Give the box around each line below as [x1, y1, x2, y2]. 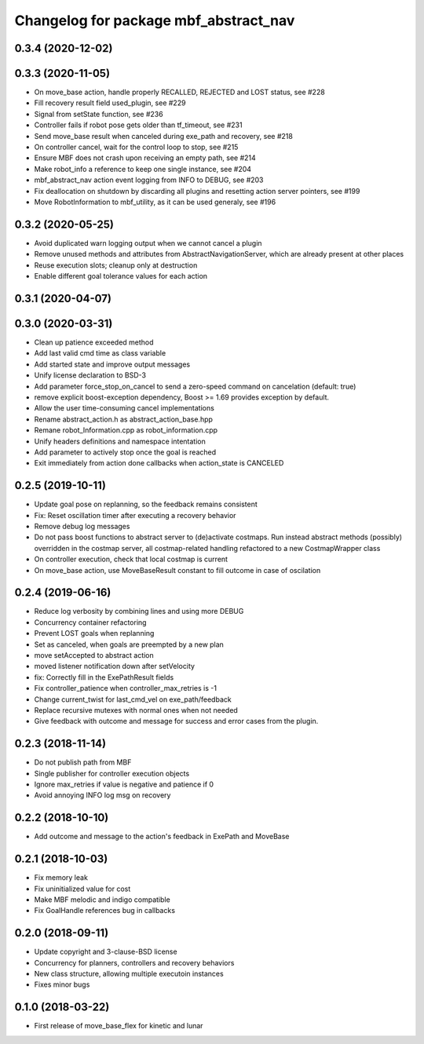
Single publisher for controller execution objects [34, 768, 190, 778]
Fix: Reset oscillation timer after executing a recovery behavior [34, 510, 236, 520]
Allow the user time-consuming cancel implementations [34, 403, 215, 413]
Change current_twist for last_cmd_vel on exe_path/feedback [34, 695, 232, 704]
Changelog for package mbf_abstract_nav [14, 12, 295, 29]
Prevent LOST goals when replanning [34, 629, 155, 638]
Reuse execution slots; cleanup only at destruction [34, 260, 198, 270]
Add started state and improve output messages [34, 360, 191, 369]
